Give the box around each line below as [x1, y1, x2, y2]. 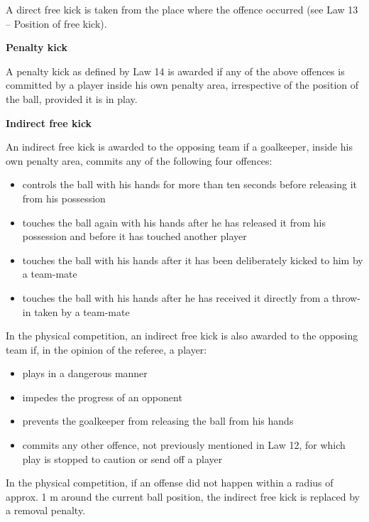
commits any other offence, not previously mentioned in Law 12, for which [22, 437, 346, 452]
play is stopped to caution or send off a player [22, 451, 223, 466]
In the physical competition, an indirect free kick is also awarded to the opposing [6, 328, 358, 343]
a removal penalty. [6, 503, 86, 518]
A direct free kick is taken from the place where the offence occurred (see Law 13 [6, 2, 358, 16]
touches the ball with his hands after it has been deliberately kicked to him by [22, 252, 363, 267]
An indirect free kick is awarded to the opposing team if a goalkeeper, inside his [6, 139, 353, 154]
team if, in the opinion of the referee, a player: [6, 342, 207, 357]
